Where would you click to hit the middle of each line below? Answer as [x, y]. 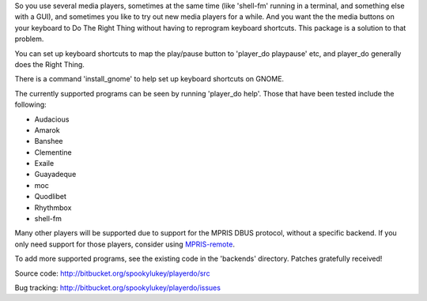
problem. [29, 39]
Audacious [52, 119]
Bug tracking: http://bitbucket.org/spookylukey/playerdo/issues [118, 288]
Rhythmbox [53, 207]
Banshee [49, 141]
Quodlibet [51, 197]
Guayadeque [55, 175]
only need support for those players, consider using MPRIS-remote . [125, 244]
